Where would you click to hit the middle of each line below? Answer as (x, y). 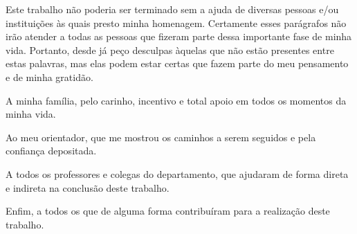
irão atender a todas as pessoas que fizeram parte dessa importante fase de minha (179, 36)
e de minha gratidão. (49, 76)
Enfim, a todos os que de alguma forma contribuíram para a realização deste (168, 211)
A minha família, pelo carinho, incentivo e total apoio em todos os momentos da (176, 100)
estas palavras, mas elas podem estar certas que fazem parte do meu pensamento (177, 63)
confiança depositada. (51, 151)
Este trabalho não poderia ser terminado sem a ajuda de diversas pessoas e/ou (172, 9)
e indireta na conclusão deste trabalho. (88, 187)
